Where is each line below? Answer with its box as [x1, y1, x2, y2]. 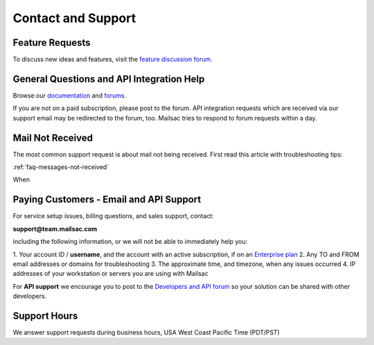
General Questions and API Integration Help [12, 73, 205, 85]
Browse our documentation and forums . [12, 91, 127, 100]
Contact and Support [12, 10, 136, 26]
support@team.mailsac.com [12, 224, 98, 233]
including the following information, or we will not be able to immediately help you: [12, 238, 248, 246]
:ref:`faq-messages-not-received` [12, 163, 109, 171]
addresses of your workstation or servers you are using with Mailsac [12, 269, 208, 278]
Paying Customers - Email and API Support [12, 194, 202, 206]
